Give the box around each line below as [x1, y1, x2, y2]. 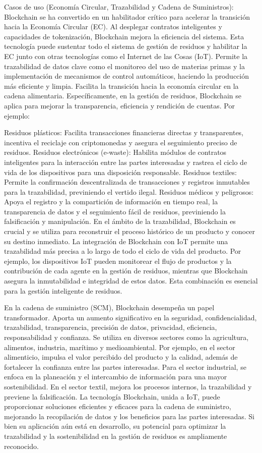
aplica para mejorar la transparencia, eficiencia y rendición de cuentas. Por [4, 100, 235, 110]
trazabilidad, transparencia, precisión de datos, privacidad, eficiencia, [4, 322, 217, 332]
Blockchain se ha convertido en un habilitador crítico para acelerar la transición [4, 11, 250, 22]
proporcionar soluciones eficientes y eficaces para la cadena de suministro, [4, 401, 231, 412]
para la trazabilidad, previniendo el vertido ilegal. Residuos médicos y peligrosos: [4, 186, 254, 197]
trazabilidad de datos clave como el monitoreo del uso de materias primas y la [4, 61, 245, 71]
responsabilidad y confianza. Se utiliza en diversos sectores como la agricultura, [4, 332, 249, 342]
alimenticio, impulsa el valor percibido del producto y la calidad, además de [4, 352, 238, 362]
